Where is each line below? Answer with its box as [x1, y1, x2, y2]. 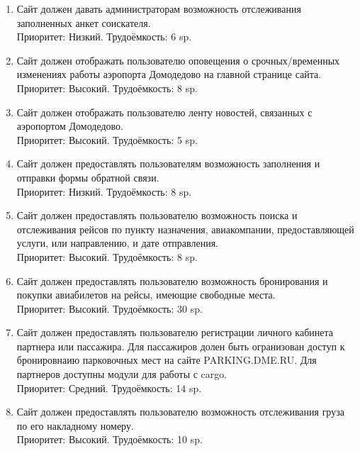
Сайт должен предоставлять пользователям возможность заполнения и [16, 156, 320, 171]
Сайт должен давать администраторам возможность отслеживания [16, 1, 301, 16]
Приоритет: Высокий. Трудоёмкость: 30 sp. [16, 301, 203, 316]
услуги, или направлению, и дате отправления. [16, 235, 218, 250]
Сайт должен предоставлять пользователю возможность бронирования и [16, 273, 328, 288]
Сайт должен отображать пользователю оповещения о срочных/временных [16, 52, 340, 67]
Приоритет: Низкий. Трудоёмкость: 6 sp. [16, 29, 192, 44]
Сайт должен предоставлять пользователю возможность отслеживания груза [16, 404, 344, 419]
